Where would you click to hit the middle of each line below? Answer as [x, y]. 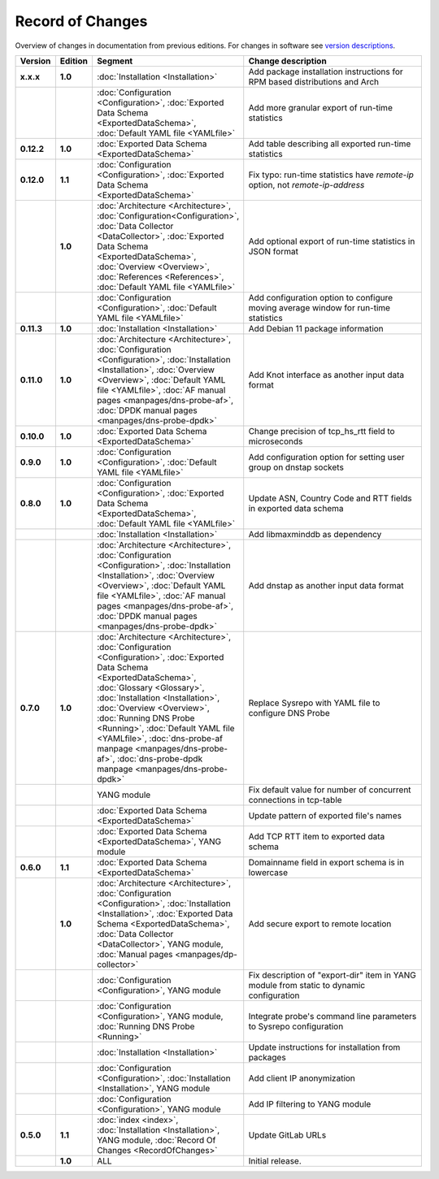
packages [267, 1057]
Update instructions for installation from [324, 1047]
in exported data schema [296, 508]
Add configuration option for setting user [326, 457]
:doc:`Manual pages [135, 954]
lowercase [268, 872]
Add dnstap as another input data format [326, 585]
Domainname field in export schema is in [326, 862]
